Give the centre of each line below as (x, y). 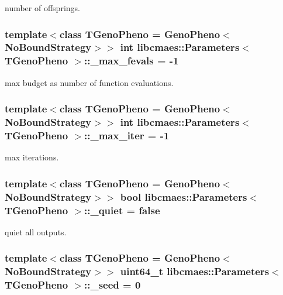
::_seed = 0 (113, 285)
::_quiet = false (122, 210)
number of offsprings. (42, 8)
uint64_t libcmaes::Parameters (195, 271)
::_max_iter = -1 (127, 136)
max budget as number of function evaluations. (89, 82)
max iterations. (32, 157)
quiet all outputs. (36, 231)
